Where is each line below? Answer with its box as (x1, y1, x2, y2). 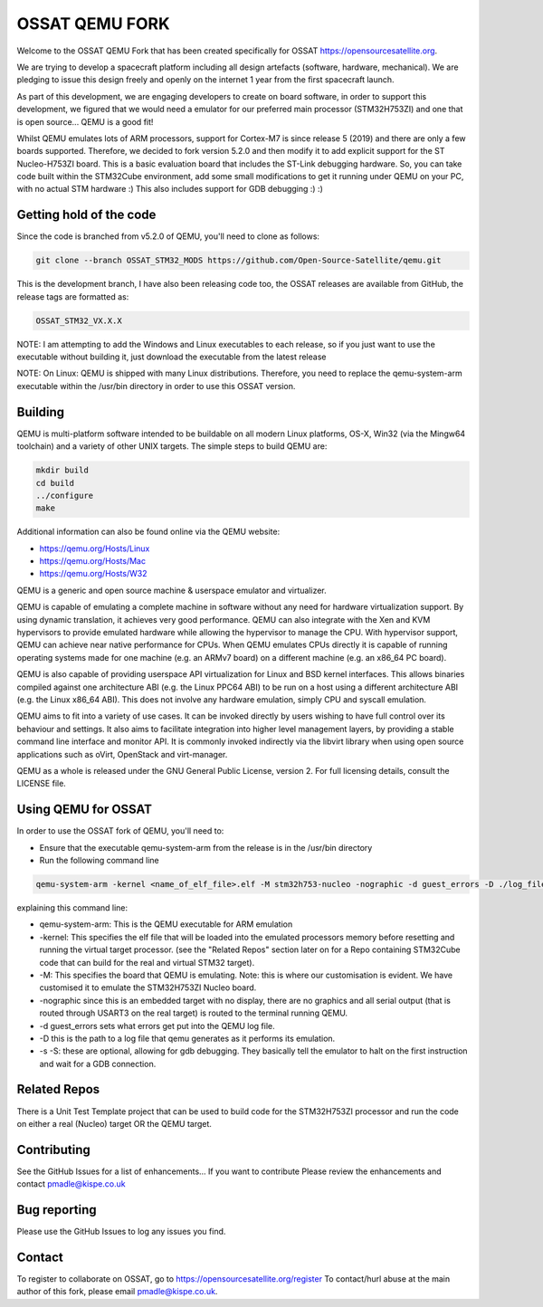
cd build (35, 478, 75, 488)
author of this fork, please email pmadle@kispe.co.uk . (16, 1286, 218, 1297)
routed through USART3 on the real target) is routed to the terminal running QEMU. (39, 1007, 348, 1018)
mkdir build (35, 465, 90, 475)
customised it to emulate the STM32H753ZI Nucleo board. (39, 982, 257, 993)
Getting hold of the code (16, 207, 157, 223)
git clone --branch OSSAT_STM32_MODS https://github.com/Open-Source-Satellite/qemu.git (35, 255, 443, 266)
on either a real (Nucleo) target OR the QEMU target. (16, 1118, 213, 1129)
